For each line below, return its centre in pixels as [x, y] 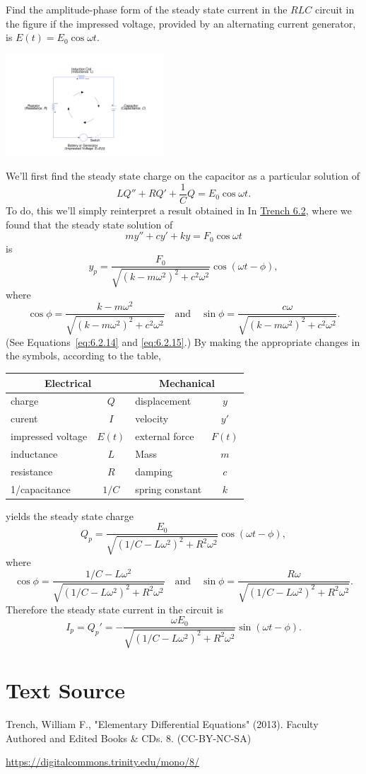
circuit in [335, 9]
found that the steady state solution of [89, 224]
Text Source [65, 690]
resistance [32, 471]
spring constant [169, 489]
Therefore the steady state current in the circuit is [115, 609]
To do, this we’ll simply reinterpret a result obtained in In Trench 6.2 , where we [179, 210]
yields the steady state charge [70, 515]
